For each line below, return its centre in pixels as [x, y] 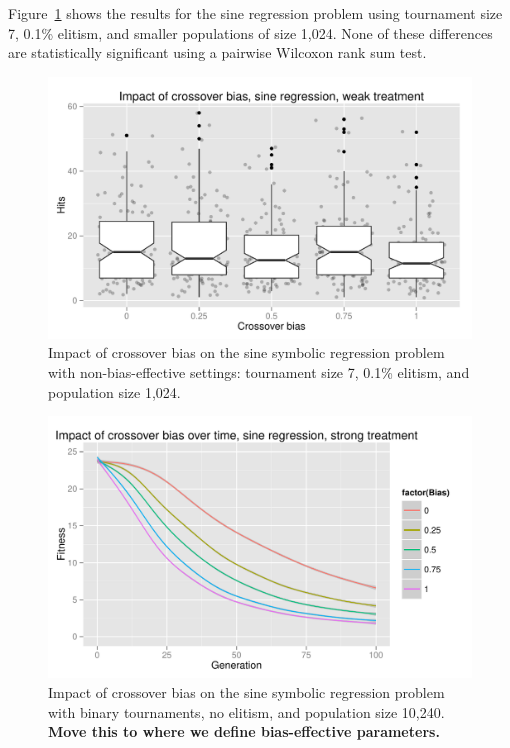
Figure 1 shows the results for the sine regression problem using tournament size [255, 13]
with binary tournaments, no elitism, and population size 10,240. [246, 711]
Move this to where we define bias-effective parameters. [244, 731]
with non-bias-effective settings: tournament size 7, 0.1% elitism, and [259, 372]
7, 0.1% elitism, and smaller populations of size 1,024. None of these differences [250, 32]
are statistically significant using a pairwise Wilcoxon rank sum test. [217, 52]
